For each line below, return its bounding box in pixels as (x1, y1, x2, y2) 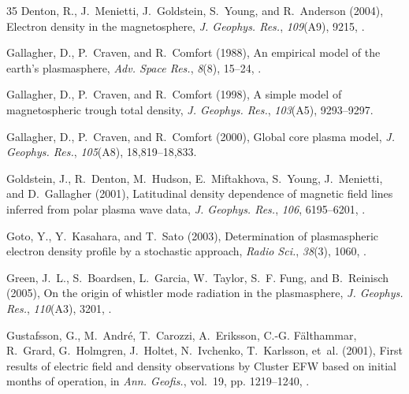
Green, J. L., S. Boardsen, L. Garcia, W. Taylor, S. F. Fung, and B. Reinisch (6, 269, 389, 285)
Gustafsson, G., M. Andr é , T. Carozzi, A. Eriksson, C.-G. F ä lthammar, (6, 326, 357, 343)
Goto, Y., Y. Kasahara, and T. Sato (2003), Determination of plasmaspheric (6, 227, 379, 243)
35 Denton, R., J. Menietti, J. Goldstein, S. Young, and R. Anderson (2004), (6, 2, 384, 18)
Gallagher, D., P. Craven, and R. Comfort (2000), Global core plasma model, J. (6, 128, 395, 144)
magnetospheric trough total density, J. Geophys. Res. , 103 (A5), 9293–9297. (6, 101, 374, 117)
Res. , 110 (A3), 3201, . (6, 299, 112, 316)
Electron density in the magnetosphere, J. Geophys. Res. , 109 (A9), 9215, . (6, 17, 365, 34)
